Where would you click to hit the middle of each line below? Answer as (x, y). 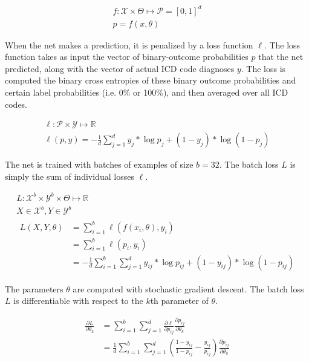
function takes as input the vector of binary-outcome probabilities (127, 57)
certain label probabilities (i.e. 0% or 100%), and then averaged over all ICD (147, 92)
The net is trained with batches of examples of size (99, 164)
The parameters (34, 288)
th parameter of (179, 301)
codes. (16, 104)
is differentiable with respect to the (78, 301)
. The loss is (263, 68)
